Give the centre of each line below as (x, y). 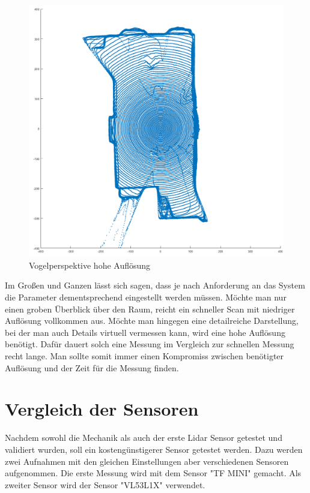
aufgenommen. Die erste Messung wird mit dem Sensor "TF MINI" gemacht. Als (153, 473)
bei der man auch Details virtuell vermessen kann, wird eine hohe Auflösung (145, 332)
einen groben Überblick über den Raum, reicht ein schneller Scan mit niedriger (150, 309)
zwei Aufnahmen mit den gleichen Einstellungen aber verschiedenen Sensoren (147, 461)
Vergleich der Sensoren (102, 409)
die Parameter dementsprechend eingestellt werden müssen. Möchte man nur (146, 297)
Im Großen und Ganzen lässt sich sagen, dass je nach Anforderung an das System (155, 285)
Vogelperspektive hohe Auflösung (90, 265)
